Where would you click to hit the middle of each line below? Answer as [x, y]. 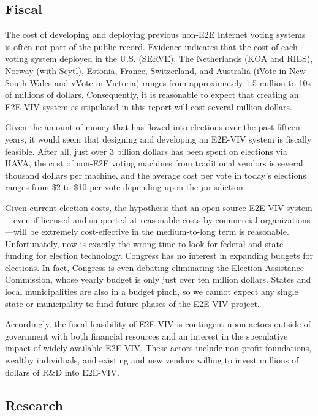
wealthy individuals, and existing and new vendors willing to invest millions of [152, 360]
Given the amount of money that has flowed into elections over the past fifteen [153, 127]
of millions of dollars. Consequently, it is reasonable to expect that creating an [152, 95]
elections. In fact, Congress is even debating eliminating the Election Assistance [155, 267]
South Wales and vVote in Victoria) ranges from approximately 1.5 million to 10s [158, 82]
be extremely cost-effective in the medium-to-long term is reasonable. [159, 232]
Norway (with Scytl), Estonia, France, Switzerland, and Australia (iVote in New [155, 70]
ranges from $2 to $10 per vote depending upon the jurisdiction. [125, 187]
